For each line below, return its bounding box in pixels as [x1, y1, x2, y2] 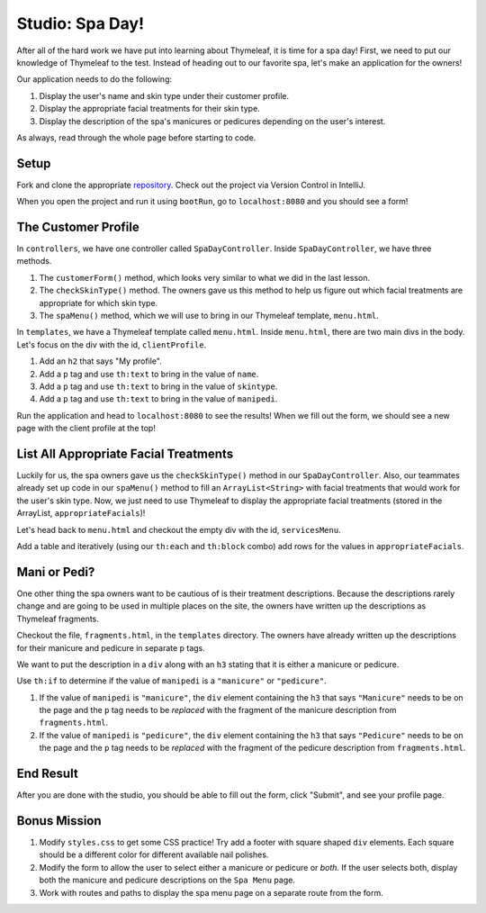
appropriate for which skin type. [39, 297, 158, 308]
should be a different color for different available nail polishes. [39, 849, 269, 860]
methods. [16, 256, 52, 267]
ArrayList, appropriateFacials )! [16, 508, 146, 519]
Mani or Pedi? [16, 564, 95, 580]
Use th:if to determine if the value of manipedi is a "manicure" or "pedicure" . [16, 675, 328, 686]
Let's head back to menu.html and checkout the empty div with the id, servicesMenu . [16, 524, 341, 535]
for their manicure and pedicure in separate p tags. [16, 642, 206, 653]
